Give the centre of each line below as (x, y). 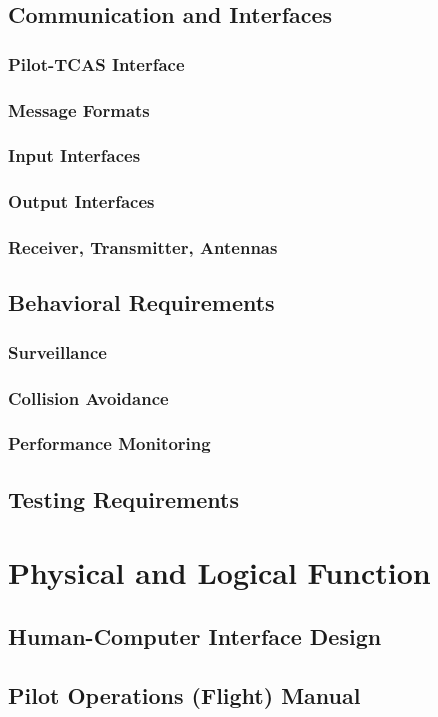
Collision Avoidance (88, 397)
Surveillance (57, 351)
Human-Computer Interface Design (195, 635)
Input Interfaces (74, 155)
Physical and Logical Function (219, 572)
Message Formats (79, 109)
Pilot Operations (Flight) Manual (184, 694)
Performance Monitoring (109, 443)
